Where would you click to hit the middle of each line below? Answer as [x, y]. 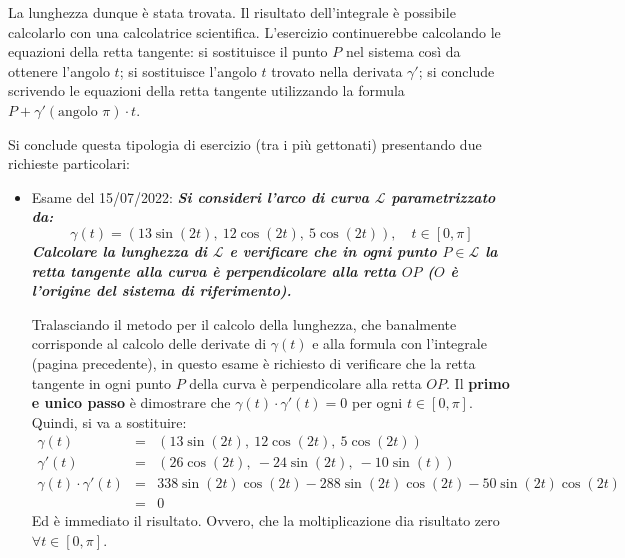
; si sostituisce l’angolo [188, 70]
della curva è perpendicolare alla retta [305, 382]
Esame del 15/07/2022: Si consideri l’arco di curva [200, 196]
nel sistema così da [403, 51]
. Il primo [478, 382]
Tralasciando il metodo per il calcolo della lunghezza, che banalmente [244, 323]
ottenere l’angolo [59, 70]
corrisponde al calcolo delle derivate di [149, 343]
